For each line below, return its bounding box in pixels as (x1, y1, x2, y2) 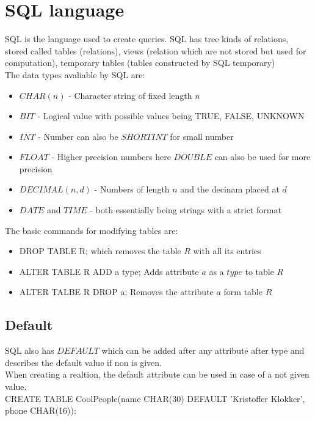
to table (245, 265, 274, 277)
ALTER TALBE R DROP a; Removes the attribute (19, 285, 214, 298)
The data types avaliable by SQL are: (5, 68, 145, 81)
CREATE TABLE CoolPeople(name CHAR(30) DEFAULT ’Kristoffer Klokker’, (5, 392, 305, 405)
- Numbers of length (94, 183, 170, 196)
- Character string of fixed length (68, 89, 192, 101)
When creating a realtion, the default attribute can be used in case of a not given (5, 368, 310, 381)
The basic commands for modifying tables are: (5, 224, 178, 236)
